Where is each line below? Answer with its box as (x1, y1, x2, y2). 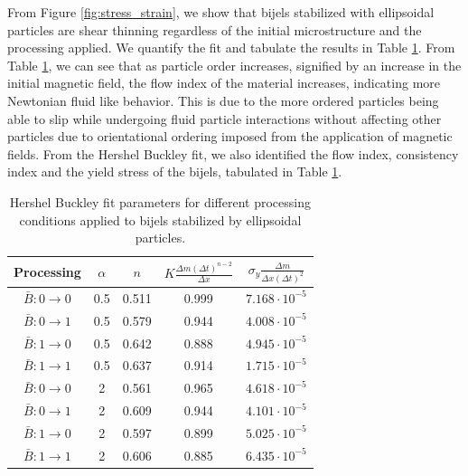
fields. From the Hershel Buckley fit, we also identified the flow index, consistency (7, 144, 459, 163)
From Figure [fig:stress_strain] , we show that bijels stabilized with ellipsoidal (7, 3, 435, 21)
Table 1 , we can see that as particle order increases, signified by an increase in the (7, 55, 462, 74)
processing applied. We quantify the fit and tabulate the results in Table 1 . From (7, 38, 455, 57)
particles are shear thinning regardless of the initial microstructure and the (7, 20, 422, 39)
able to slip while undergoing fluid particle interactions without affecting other (7, 109, 442, 128)
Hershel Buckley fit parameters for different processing (9, 192, 311, 211)
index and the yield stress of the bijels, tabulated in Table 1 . (7, 162, 342, 181)
